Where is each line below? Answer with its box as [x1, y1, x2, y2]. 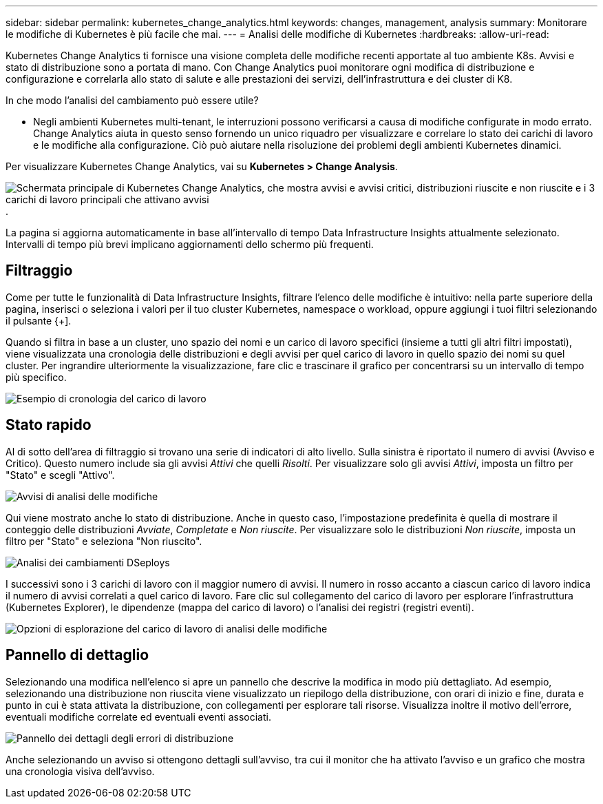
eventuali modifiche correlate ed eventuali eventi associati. [6, 710, 271, 723]
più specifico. [6, 371, 67, 383]
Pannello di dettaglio [6, 646, 149, 664]
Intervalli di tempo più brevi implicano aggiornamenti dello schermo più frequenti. [6, 238, 374, 250]
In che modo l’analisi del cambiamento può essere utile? [6, 94, 259, 106]
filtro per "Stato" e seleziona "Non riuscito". [6, 535, 202, 547]
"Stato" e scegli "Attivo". [6, 468, 115, 481]
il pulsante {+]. [6, 314, 72, 327]
